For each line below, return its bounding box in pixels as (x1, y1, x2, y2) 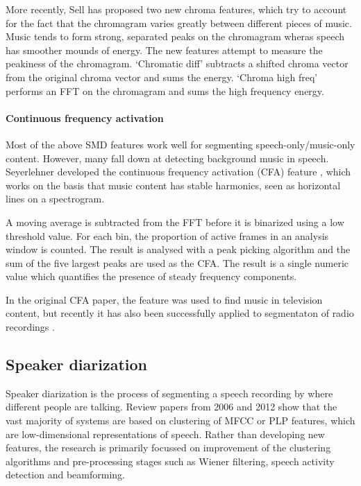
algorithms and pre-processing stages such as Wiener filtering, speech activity (6, 453, 335, 468)
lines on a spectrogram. (6, 191, 105, 206)
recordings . (6, 320, 55, 334)
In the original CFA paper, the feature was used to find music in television (6, 292, 323, 306)
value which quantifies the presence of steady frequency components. (6, 269, 297, 284)
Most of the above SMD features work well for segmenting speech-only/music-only (6, 137, 355, 151)
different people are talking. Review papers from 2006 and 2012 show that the (6, 399, 337, 414)
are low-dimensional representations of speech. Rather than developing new (6, 426, 325, 441)
